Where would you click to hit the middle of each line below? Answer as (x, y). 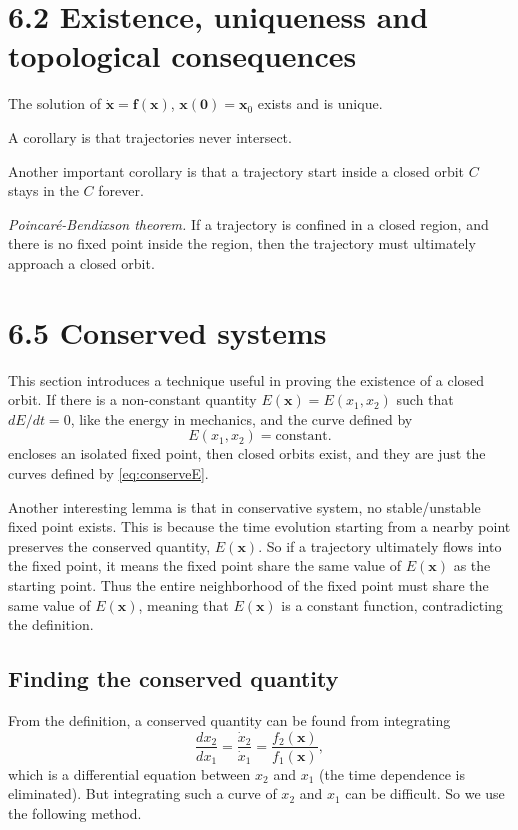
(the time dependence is (392, 773)
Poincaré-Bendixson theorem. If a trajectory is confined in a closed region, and (248, 223)
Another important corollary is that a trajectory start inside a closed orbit (236, 170)
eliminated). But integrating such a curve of (142, 793)
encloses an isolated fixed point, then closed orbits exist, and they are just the (247, 453)
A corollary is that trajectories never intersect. (150, 136)
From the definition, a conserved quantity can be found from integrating (229, 719)
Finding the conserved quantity (173, 678)
